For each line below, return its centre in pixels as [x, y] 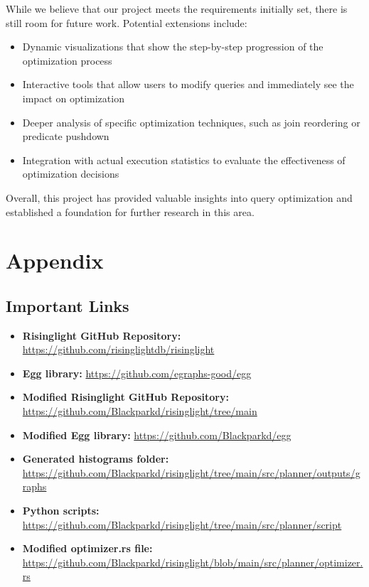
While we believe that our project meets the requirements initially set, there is [177, 9]
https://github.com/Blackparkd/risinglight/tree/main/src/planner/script [182, 524]
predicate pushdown [66, 136]
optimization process [67, 60]
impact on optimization [73, 98]
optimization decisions [71, 174]
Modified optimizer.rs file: [87, 548]
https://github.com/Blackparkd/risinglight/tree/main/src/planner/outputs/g [191, 472]
